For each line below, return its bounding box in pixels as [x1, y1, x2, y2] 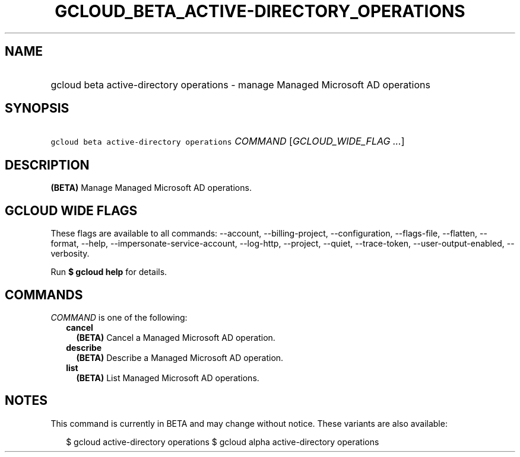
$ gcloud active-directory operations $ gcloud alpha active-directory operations [66, 436, 379, 447]
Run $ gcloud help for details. [50, 267, 167, 277]
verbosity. [50, 248, 90, 259]
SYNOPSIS [5, 101, 69, 116]
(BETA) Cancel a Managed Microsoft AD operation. [76, 332, 275, 343]
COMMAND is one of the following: [50, 312, 188, 322]
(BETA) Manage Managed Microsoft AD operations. [50, 183, 252, 193]
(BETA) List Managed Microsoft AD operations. [76, 372, 259, 383]
